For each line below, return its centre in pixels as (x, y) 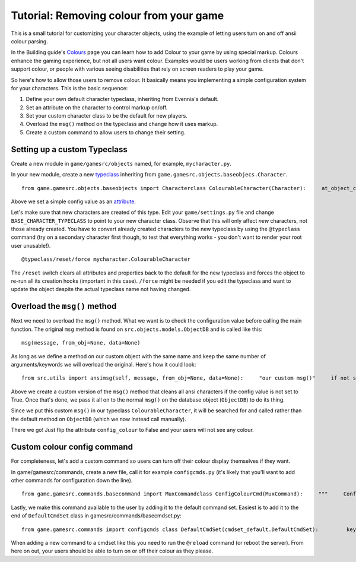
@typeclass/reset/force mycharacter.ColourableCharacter (106, 259)
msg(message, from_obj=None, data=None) (81, 343)
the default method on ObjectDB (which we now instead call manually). (98, 419)
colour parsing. (30, 41)
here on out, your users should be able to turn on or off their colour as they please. (112, 551)
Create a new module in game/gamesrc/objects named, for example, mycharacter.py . (121, 163)
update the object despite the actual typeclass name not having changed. (101, 289)
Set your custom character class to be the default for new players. (107, 116)
